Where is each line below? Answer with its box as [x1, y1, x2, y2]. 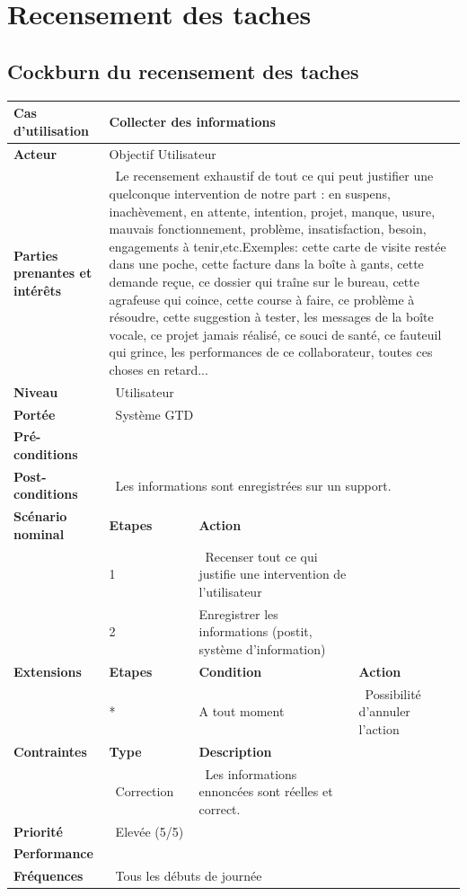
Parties [13, 245, 58, 264]
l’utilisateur [198, 581, 262, 600]
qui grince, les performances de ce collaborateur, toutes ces [109, 342, 433, 361]
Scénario [13, 507, 67, 526]
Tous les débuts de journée [115, 866, 262, 885]
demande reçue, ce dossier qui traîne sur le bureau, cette [109, 271, 419, 290]
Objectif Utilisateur [109, 144, 216, 163]
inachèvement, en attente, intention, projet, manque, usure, [109, 201, 436, 220]
